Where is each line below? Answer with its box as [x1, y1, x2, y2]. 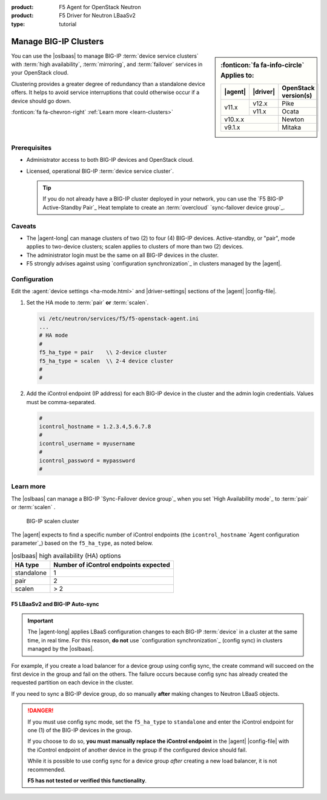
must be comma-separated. [26, 398, 96, 405]
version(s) [282, 91, 312, 99]
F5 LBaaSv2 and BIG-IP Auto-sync [11, 600, 99, 607]
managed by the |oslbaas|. [27, 645, 94, 653]
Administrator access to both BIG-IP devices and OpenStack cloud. [26, 156, 194, 164]
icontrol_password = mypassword [39, 457, 136, 464]
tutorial [59, 20, 77, 27]
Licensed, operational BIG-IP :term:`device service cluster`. [26, 167, 174, 175]
